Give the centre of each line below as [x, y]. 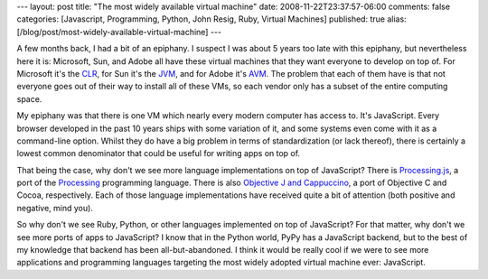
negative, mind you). [55, 208]
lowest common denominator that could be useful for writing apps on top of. [159, 153]
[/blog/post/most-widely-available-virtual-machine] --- [119, 32]
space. [29, 98]
